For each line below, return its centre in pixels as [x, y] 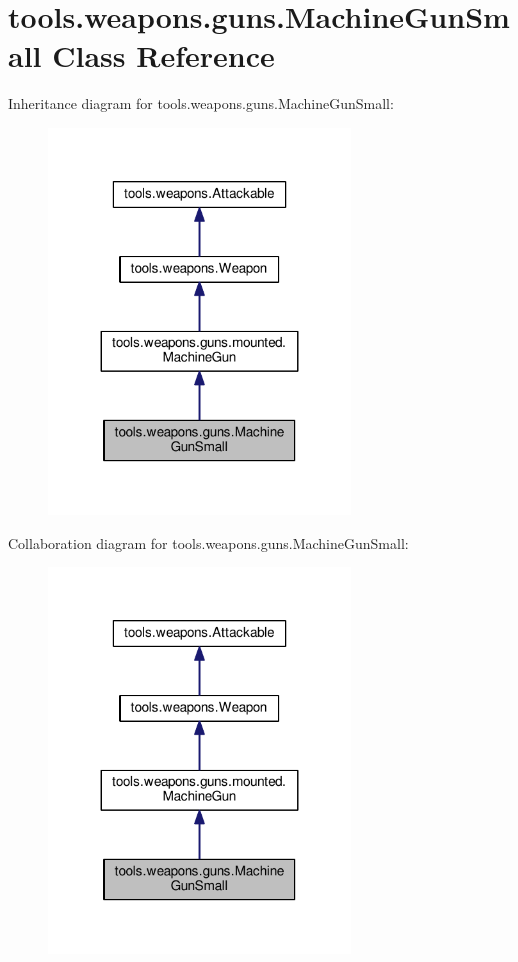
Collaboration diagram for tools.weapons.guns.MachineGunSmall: [208, 542]
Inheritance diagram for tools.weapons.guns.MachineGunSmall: [201, 103]
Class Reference [163, 55]
